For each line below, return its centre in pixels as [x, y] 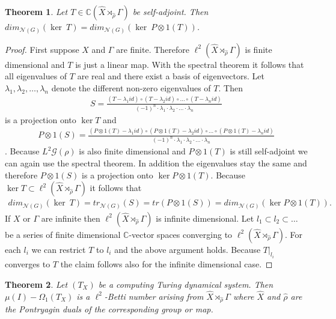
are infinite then [71, 218]
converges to [28, 264]
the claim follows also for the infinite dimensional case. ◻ [166, 264]
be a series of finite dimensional [63, 234]
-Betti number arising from [154, 296]
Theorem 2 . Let [36, 284]
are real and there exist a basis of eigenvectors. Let [171, 76]
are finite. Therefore [153, 49]
